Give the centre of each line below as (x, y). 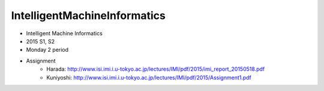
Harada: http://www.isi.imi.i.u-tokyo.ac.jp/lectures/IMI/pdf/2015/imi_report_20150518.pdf (156, 69)
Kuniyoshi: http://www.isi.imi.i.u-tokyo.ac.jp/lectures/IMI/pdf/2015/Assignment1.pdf (149, 77)
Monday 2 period (47, 50)
